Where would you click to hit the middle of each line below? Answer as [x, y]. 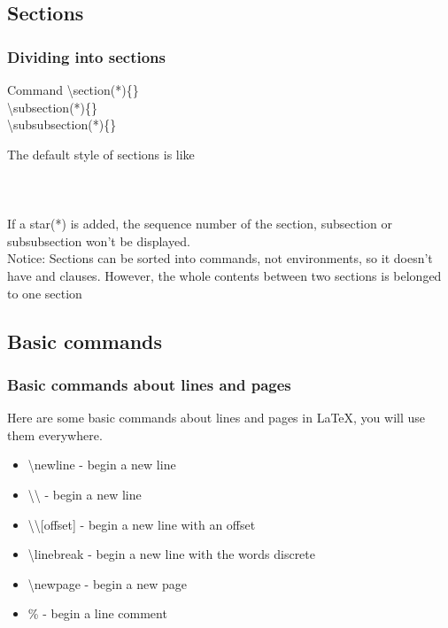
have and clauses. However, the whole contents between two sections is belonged [224, 275]
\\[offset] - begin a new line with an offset [142, 524]
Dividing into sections [86, 56]
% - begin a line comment [97, 613]
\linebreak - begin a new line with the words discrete [172, 554]
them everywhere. [55, 434]
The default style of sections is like [101, 154]
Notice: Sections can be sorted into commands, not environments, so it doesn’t [220, 258]
